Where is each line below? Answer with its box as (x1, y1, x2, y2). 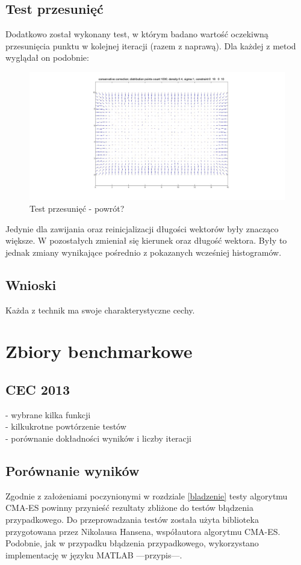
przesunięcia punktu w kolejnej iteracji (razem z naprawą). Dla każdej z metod (5, 39, 296, 52)
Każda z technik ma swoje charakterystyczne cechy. (5, 303, 195, 316)
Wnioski (5, 275, 57, 294)
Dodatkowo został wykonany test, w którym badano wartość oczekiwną (5, 28, 268, 40)
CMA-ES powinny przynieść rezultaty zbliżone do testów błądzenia (5, 501, 253, 514)
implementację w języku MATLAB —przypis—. (5, 548, 182, 561)
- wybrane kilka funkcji (5, 408, 91, 421)
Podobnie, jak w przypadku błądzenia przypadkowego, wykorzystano (5, 537, 259, 549)
